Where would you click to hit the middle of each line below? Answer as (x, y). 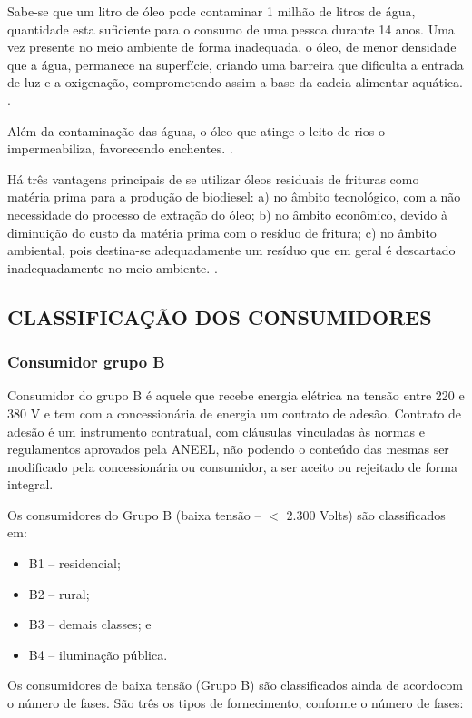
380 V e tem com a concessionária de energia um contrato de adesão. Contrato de (235, 413)
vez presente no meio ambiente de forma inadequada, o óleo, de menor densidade (232, 47)
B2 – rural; (59, 593)
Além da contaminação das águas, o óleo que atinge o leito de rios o (196, 130)
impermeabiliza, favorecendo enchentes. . (120, 148)
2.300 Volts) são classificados (366, 514)
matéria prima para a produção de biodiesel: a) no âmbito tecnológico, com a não (234, 197)
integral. (30, 484)
